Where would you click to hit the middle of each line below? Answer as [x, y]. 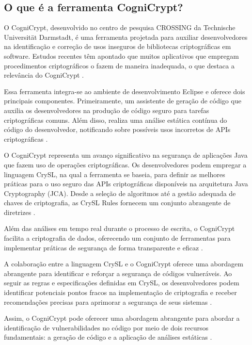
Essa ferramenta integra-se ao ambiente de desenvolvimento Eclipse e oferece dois [125, 91]
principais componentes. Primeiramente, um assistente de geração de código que [123, 101]
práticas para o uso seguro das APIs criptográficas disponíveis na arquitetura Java [126, 184]
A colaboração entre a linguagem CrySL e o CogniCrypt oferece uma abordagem [124, 264]
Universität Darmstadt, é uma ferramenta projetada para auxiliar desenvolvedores [126, 37]
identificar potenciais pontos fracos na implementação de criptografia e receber [120, 292]
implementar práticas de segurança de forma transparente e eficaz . [103, 247]
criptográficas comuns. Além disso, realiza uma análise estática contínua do [116, 120]
